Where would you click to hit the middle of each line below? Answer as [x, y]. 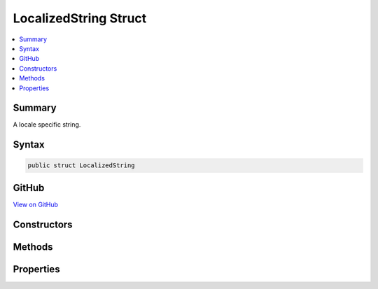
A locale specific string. [47, 125]
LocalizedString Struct [80, 18]
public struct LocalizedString [82, 165]
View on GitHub [36, 204]
